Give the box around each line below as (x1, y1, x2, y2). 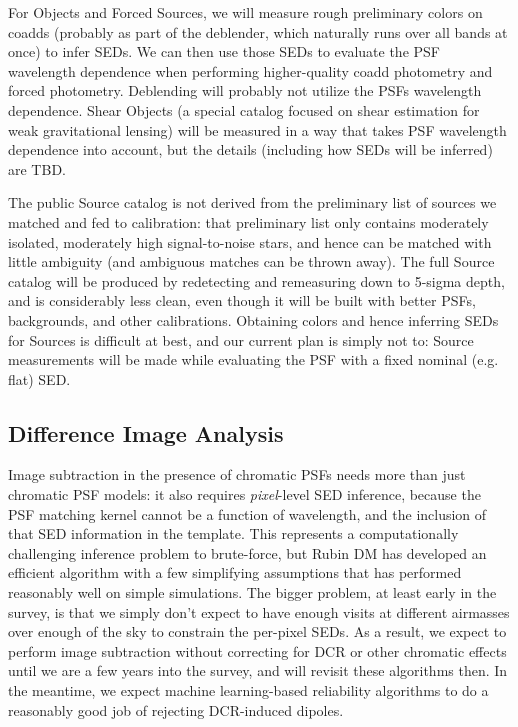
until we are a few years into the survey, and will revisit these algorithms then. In (8, 660, 508, 681)
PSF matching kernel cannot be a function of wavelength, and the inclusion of (8, 503, 487, 524)
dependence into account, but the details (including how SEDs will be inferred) (8, 139, 493, 160)
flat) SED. (8, 368, 71, 389)
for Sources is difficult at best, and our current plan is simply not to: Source (8, 329, 474, 350)
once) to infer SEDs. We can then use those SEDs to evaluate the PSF (8, 41, 440, 62)
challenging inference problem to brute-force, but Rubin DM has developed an (8, 542, 487, 563)
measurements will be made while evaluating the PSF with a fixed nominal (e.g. (8, 349, 499, 370)
